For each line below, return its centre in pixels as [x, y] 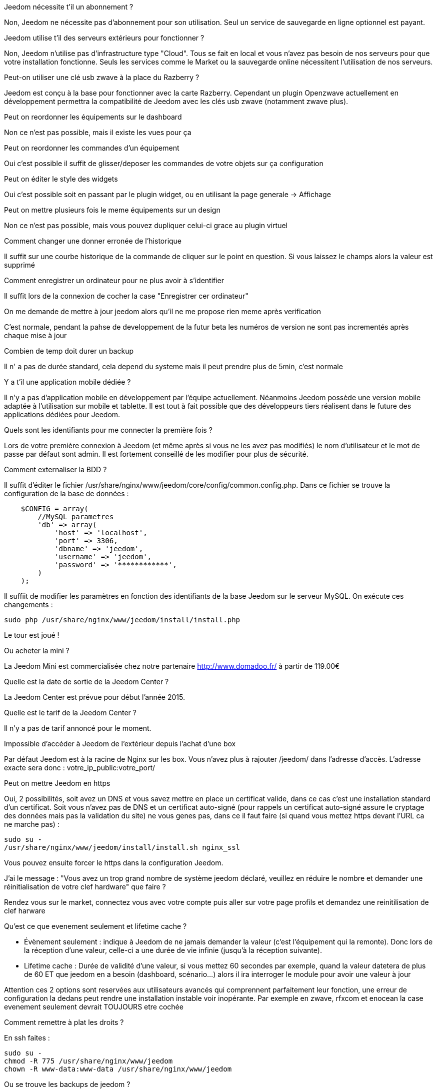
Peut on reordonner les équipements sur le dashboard [93, 117]
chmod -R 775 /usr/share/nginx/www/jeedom [88, 1061]
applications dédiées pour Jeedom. [62, 414]
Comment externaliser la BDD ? [55, 469]
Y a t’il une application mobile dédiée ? [67, 382]
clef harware [25, 911]
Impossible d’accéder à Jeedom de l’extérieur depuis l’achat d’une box [120, 744]
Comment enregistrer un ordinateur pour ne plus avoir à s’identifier [114, 280]
